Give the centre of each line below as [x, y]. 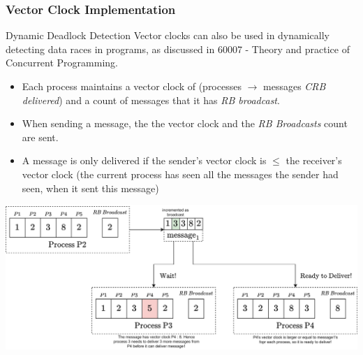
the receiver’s [314, 160]
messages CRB [295, 86]
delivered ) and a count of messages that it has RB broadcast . [151, 100]
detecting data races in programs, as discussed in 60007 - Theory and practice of [178, 49]
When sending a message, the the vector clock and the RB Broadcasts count [185, 123]
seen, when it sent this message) [90, 188]
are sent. [40, 137]
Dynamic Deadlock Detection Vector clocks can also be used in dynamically [168, 35]
